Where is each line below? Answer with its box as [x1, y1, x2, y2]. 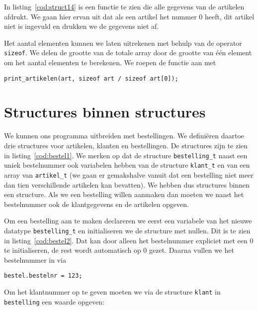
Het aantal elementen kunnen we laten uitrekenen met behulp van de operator [4, 37, 242, 48]
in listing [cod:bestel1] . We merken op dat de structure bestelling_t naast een [4, 150, 248, 160]
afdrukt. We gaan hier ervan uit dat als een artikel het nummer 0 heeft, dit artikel [4, 11, 255, 21]
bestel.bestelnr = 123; [4, 272, 83, 280]
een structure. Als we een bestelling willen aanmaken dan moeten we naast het [4, 189, 244, 200]
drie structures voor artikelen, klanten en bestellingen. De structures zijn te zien [4, 140, 248, 150]
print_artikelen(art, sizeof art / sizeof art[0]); [4, 75, 178, 82]
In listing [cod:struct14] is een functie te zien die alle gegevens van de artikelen [4, 1, 245, 11]
